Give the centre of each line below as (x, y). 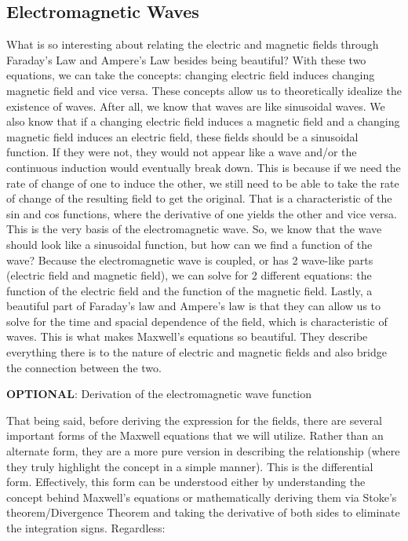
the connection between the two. (84, 367)
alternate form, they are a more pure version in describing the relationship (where (203, 451)
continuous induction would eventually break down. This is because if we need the (204, 167)
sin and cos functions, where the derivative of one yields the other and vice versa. (202, 213)
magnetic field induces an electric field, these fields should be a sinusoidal (182, 136)
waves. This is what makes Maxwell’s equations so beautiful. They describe (187, 336)
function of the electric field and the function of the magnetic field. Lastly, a (189, 290)
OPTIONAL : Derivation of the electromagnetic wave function (159, 394)
